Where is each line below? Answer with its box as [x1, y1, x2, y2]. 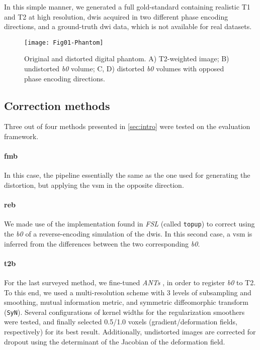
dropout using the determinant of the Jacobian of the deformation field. [4, 336, 225, 346]
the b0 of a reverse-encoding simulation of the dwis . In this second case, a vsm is [4, 228, 252, 239]
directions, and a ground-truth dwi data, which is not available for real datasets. [4, 21, 252, 32]
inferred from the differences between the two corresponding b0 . [4, 238, 200, 249]
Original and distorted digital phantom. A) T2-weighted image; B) [24, 53, 229, 64]
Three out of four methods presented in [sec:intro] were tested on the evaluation [4, 121, 250, 132]
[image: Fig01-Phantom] [24, 39, 104, 46]
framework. [4, 131, 39, 142]
